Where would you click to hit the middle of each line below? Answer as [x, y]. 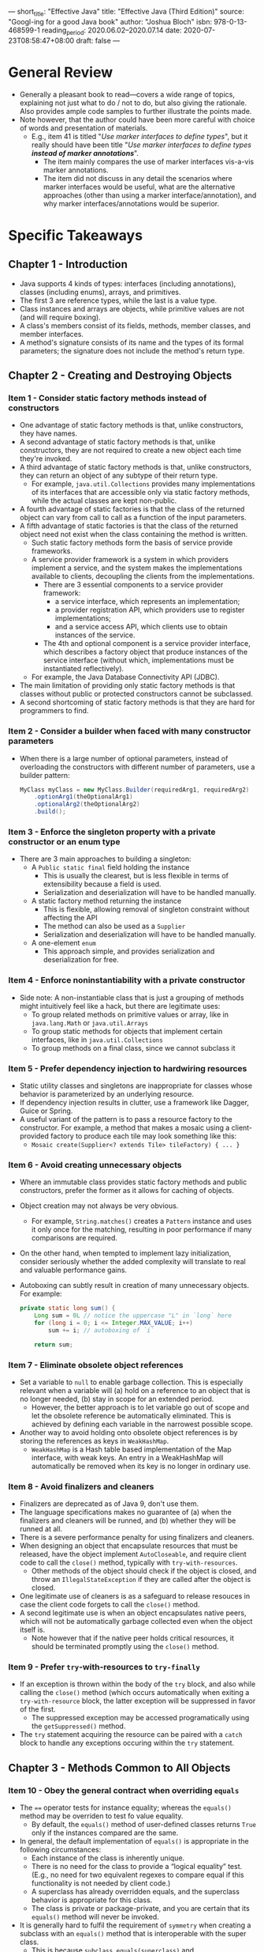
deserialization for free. [81, 960]
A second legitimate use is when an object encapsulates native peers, [133, 1613]
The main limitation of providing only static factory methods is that [127, 685]
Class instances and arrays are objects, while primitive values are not [132, 308]
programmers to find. [54, 711]
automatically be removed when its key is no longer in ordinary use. [141, 1466]
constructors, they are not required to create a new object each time [130, 451]
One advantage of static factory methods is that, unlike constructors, [131, 425]
